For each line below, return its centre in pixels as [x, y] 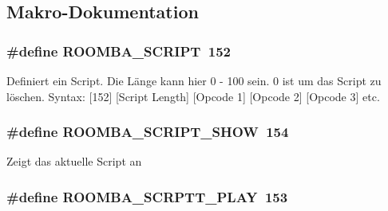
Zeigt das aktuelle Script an [74, 161]
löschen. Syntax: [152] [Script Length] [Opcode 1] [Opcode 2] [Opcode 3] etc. [193, 96]
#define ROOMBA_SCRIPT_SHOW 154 [148, 132]
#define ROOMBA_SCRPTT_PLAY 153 [147, 196]
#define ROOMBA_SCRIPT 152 [119, 51]
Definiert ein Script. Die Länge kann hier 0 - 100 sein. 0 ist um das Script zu [194, 80]
